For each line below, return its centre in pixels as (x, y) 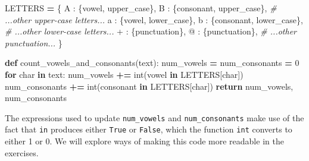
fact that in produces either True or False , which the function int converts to (149, 129)
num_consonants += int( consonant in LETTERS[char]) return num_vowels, (149, 86)
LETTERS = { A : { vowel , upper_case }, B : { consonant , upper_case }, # (141, 8)
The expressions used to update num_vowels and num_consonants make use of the (154, 117)
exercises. (22, 152)
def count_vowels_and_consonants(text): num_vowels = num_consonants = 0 (152, 63)
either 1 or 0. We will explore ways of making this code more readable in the (144, 141)
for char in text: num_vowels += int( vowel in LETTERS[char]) (124, 74)
